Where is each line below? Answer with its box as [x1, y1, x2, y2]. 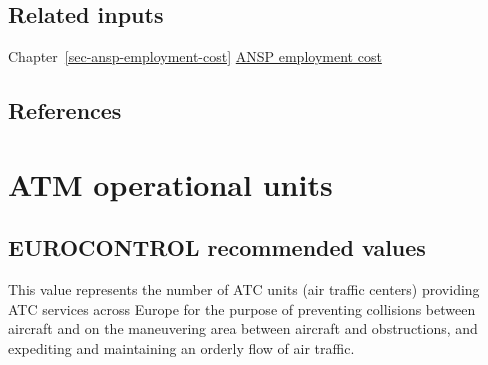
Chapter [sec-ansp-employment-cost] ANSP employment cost [8, 46, 382, 67]
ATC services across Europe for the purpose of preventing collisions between [8, 298, 476, 319]
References [8, 95, 122, 126]
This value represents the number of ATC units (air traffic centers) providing [8, 279, 480, 300]
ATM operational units [8, 163, 333, 204]
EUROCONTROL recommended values [8, 232, 426, 263]
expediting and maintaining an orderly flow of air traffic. [8, 337, 355, 358]
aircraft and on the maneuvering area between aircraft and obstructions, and [8, 318, 478, 339]
